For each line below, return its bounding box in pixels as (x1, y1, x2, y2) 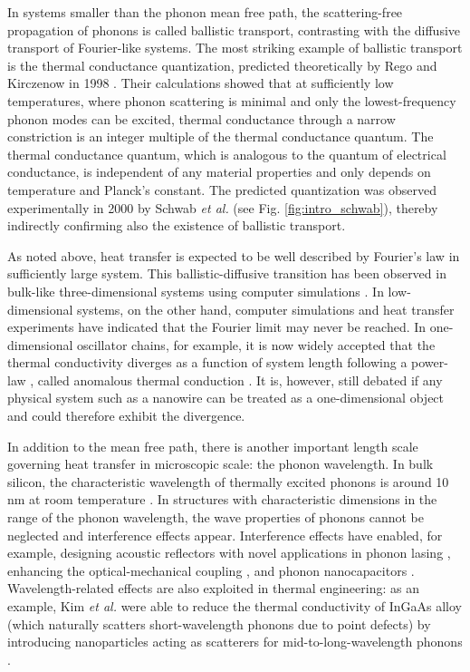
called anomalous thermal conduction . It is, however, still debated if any (37, 370, 443, 389)
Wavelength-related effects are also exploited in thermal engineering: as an (7, 579, 419, 598)
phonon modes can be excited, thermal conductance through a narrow (7, 109, 396, 128)
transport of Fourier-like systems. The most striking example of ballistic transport (7, 38, 463, 57)
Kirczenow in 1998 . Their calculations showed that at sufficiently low (7, 73, 394, 93)
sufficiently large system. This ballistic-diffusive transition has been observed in (7, 264, 446, 283)
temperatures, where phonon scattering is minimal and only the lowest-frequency (7, 91, 456, 110)
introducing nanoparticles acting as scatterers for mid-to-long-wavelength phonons (7, 632, 463, 651)
